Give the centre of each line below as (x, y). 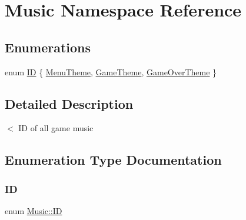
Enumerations (48, 47)
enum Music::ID (34, 210)
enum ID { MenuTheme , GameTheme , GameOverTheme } (111, 71)
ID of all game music (56, 128)
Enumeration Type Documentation (113, 160)
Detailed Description (69, 103)
